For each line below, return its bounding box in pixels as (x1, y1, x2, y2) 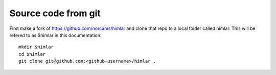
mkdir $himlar (18, 44, 54, 50)
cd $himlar (18, 51, 46, 57)
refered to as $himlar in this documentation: (9, 32, 102, 38)
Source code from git (9, 8, 101, 19)
